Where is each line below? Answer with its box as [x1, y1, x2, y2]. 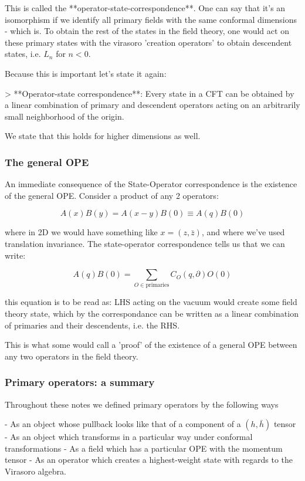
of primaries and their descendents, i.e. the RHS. [5, 319, 180, 331]
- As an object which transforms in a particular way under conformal [5, 431, 253, 443]
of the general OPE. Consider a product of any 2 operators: [5, 189, 219, 201]
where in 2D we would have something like [5, 226, 158, 238]
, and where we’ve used [201, 226, 285, 238]
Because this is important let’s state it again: [5, 67, 167, 79]
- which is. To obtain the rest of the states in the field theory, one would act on [5, 25, 289, 37]
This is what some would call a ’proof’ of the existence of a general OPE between [5, 338, 297, 351]
